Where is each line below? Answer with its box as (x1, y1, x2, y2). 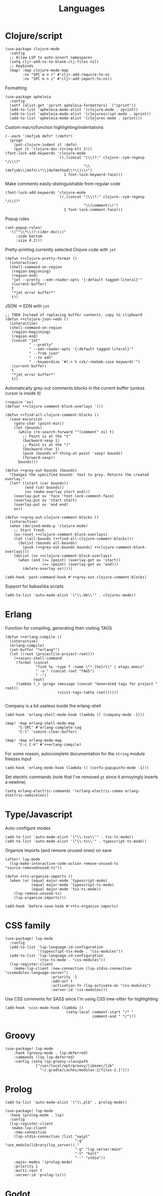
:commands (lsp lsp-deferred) (14, 1054, 75, 1059)
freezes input (5, 756, 32, 762)
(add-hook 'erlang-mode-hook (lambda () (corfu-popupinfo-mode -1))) (5, 765, 149, 770)
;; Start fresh (14, 527, 45, 532)
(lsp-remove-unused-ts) (14, 891, 62, 896)
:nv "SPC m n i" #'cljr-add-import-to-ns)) (22, 76, 112, 81)
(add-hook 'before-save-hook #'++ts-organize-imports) (5, 904, 119, 909)
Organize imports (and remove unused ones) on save (5, 847, 112, 853)
